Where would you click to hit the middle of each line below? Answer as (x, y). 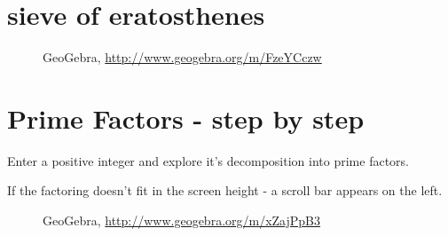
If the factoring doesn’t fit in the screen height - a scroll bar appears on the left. (225, 190)
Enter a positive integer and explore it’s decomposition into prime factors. (208, 160)
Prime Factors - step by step (186, 118)
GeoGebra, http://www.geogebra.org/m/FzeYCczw (182, 57)
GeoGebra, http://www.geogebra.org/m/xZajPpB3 (182, 220)
